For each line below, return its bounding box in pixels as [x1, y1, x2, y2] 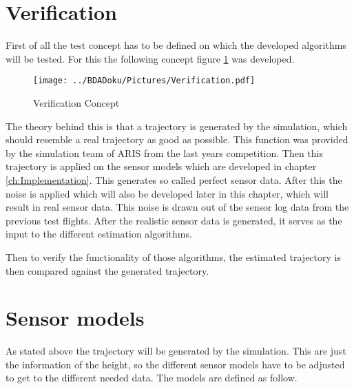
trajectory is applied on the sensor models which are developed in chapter [6, 159, 317, 174]
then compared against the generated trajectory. [6, 263, 209, 277]
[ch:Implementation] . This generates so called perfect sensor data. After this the [6, 172, 342, 187]
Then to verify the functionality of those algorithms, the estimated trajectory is [6, 249, 341, 264]
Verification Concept [33, 95, 120, 109]
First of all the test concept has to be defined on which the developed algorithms [6, 38, 346, 52]
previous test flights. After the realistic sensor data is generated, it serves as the [6, 213, 342, 227]
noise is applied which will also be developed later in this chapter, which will [6, 186, 329, 200]
